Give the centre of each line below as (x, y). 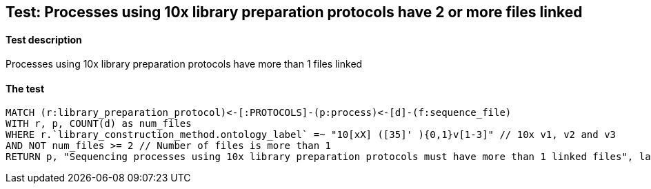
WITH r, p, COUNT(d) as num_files (99, 124)
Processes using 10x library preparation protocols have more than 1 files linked (184, 64)
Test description (44, 39)
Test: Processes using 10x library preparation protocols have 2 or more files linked (294, 12)
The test (25, 88)
